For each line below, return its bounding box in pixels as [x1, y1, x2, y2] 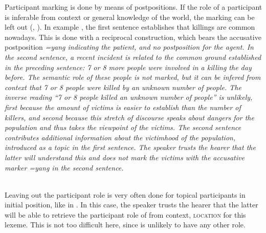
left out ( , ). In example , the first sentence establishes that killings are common [5, 22, 255, 32]
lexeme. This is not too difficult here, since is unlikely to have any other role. [5, 219, 246, 230]
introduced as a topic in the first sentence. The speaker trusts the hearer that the [5, 142, 256, 153]
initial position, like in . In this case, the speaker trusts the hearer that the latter [5, 199, 258, 210]
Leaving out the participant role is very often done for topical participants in [5, 189, 246, 200]
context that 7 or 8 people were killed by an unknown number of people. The [5, 81, 241, 92]
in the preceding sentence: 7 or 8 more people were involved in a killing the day [5, 61, 252, 72]
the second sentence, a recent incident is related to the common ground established [5, 51, 261, 62]
